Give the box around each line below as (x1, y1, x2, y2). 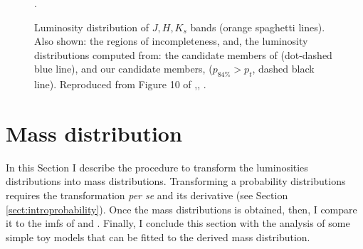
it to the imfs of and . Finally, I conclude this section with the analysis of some (6, 216, 350, 231)
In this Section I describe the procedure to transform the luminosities (6, 159, 308, 174)
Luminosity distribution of (34, 19, 149, 34)
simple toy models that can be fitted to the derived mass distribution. (6, 229, 310, 244)
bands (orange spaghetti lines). (190, 19, 325, 34)
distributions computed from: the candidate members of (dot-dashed (34, 47, 332, 62)
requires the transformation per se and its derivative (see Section (6, 188, 288, 203)
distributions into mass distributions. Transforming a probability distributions (6, 174, 346, 189)
